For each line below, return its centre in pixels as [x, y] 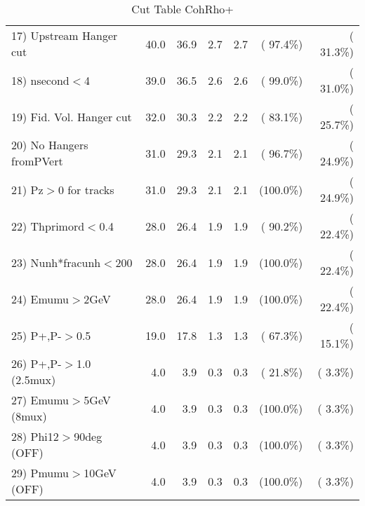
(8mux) [29, 416]
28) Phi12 [35, 436]
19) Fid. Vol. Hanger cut [72, 116]
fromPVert [37, 161]
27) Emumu [40, 400]
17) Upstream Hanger [65, 35]
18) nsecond [40, 80]
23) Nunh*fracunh [56, 262]
